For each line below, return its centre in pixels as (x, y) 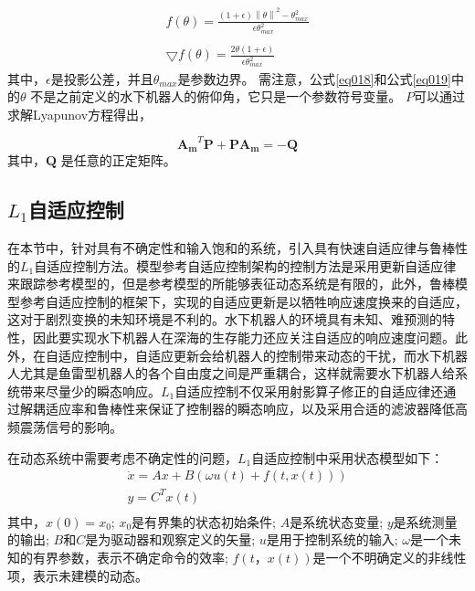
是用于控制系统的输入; (332, 539)
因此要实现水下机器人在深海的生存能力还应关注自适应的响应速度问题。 (243, 337)
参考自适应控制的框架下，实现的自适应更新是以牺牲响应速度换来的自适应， (243, 301)
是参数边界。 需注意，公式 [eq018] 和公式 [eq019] (314, 78)
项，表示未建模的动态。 (78, 575)
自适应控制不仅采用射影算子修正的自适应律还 (309, 390)
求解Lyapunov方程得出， (80, 114)
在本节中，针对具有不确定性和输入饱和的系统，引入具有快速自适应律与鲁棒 (231, 248)
